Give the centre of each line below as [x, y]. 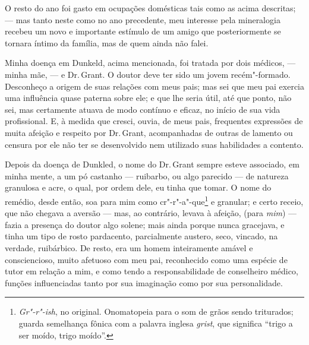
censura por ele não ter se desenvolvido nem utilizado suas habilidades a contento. [154, 144]
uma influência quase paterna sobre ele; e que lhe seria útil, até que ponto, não [148, 98]
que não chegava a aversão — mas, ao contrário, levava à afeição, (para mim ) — [151, 213]
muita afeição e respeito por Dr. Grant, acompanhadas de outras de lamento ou [149, 132]
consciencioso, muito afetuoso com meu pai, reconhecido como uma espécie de [146, 259]
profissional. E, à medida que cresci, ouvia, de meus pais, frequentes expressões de [154, 121]
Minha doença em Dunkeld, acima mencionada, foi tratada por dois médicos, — [150, 63]
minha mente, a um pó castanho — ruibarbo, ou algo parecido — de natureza [147, 175]
